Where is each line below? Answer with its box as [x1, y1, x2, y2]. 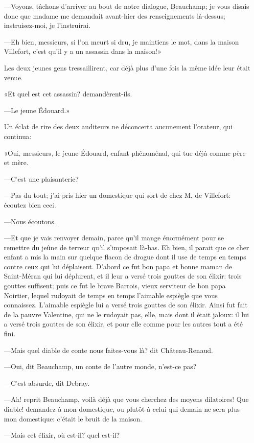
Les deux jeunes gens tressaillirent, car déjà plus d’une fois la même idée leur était [4, 62, 251, 72]
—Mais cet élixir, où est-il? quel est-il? [4, 430, 120, 440]
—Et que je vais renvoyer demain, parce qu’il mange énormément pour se [4, 233, 224, 243]
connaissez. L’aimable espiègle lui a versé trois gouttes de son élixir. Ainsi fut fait [4, 300, 248, 310]
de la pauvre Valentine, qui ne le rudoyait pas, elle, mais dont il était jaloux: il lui [4, 309, 249, 319]
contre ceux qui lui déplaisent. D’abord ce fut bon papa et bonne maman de [4, 261, 232, 271]
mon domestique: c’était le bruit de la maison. [4, 413, 142, 423]
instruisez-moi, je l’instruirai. [4, 20, 91, 30]
